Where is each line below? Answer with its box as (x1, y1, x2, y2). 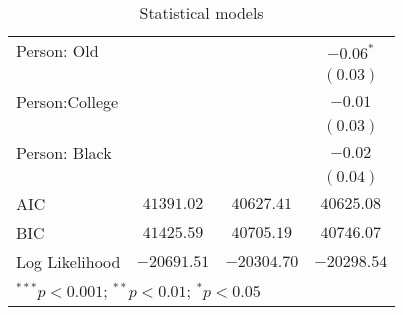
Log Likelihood (16, 250, 121, 273)
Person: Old (16, 39, 99, 62)
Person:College (16, 90, 119, 113)
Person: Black (16, 141, 112, 164)
